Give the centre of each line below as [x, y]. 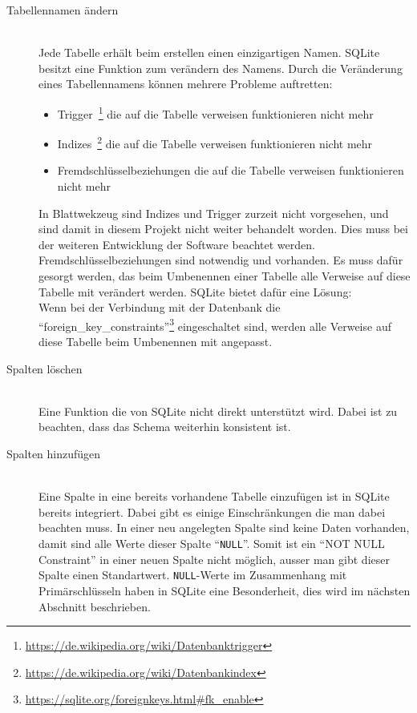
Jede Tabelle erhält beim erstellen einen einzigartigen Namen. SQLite [209, 52]
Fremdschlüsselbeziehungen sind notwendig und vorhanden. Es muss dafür [221, 260]
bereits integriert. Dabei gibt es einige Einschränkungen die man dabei [212, 512]
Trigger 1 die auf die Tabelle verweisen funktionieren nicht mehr [215, 112]
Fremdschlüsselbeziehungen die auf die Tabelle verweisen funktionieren [231, 170]
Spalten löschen [45, 368]
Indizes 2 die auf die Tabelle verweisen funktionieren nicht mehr [215, 142]
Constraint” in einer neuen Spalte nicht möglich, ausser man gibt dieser [214, 559]
